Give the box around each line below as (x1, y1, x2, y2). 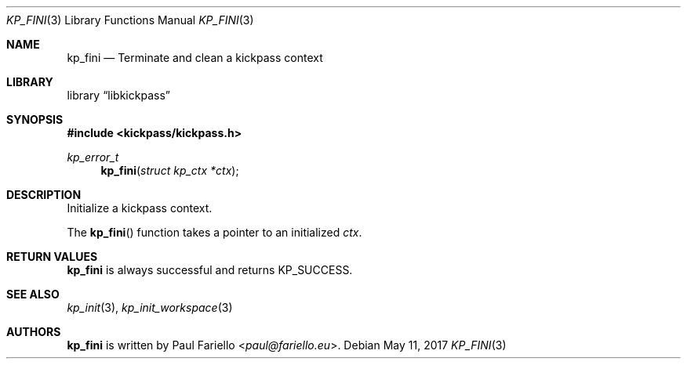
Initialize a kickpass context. (67, 201, 213, 215)
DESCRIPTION (6, 188, 82, 201)
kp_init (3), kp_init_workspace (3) (67, 301, 233, 314)
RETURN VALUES (6, 250, 98, 263)
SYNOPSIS (6, 113, 64, 126)
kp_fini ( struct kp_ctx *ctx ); (100, 164, 239, 177)
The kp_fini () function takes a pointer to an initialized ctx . (67, 226, 362, 239)
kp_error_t (67, 150, 119, 164)
